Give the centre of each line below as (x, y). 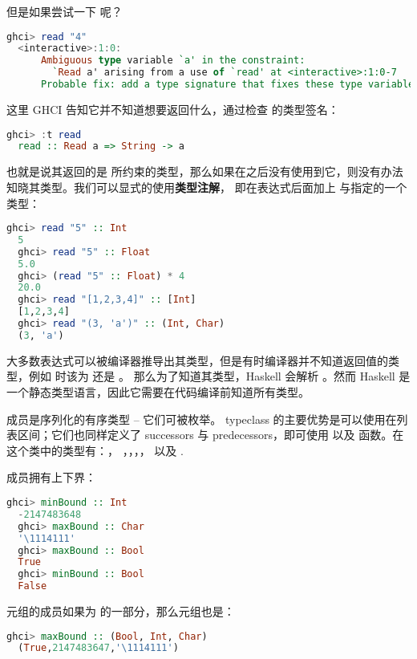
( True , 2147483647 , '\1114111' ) (98, 648)
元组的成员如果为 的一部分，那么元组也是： (121, 611)
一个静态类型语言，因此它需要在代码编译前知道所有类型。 (158, 392)
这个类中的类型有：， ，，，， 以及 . (95, 450)
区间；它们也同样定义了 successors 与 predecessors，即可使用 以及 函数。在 (211, 435)
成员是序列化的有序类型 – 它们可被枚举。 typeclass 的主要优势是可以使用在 (202, 419)
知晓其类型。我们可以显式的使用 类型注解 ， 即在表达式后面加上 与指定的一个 (207, 187)
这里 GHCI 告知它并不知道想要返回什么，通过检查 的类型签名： (173, 109)
